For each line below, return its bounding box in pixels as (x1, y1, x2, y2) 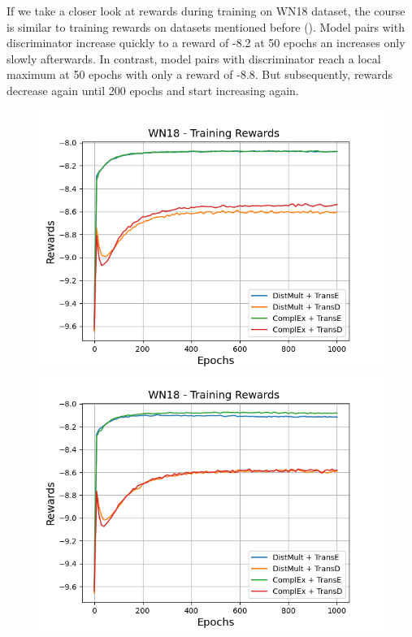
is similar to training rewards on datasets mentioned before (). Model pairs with (7, 18, 405, 35)
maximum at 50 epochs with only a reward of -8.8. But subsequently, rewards (7, 66, 393, 83)
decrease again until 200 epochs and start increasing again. (7, 81, 299, 98)
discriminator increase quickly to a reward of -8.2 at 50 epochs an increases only (7, 34, 405, 51)
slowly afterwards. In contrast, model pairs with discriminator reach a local (7, 50, 381, 67)
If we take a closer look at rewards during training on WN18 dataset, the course (7, 2, 405, 19)
